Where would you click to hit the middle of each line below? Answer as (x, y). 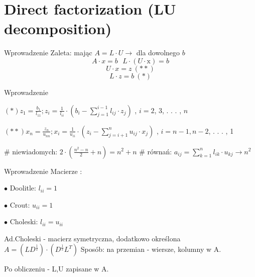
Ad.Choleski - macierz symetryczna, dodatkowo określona (92, 238)
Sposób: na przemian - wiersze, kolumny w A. (151, 249)
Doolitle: (23, 188)
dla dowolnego (158, 53)
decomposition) (58, 28)
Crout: (20, 204)
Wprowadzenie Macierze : (43, 171)
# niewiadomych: (31, 151)
